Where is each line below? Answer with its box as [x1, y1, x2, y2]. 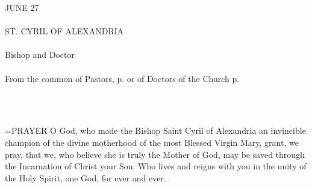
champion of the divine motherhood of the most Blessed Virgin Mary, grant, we [5, 136, 299, 148]
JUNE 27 [5, 1, 39, 13]
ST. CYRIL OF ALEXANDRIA [5, 25, 124, 37]
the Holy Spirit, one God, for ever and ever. [5, 171, 166, 184]
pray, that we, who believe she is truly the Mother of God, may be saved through [5, 148, 305, 160]
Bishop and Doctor [5, 48, 75, 61]
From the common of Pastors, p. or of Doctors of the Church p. [5, 72, 240, 84]
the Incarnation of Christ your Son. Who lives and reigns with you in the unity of [5, 160, 307, 172]
